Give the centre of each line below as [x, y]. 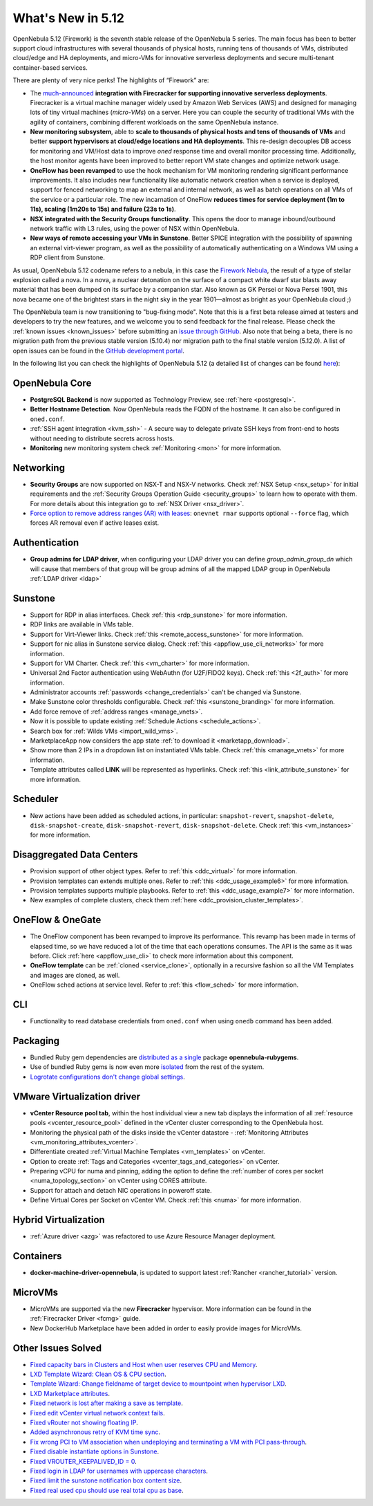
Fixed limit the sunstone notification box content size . [106, 1480]
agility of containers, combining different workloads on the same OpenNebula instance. [154, 122]
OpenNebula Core [52, 383]
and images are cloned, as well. [75, 975]
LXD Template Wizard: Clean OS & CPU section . [98, 1374]
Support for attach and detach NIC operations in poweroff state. [121, 1190]
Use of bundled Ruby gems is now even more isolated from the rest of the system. [147, 1067]
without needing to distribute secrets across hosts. [102, 438]
